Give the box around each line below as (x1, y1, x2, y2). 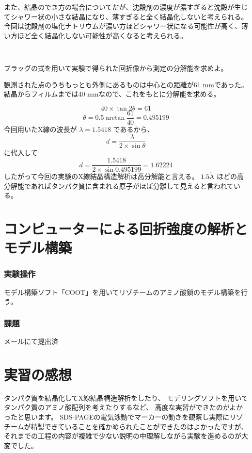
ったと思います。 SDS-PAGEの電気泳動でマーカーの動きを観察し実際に (4, 412, 230, 421)
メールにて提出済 (4, 336, 58, 346)
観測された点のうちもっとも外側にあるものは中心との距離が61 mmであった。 (4, 79, 248, 89)
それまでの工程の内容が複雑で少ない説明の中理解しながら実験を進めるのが (4, 431, 241, 441)
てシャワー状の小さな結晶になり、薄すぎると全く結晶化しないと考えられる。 (4, 11, 248, 21)
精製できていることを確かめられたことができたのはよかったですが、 (31, 421, 248, 431)
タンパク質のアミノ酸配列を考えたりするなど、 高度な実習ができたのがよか (4, 402, 243, 412)
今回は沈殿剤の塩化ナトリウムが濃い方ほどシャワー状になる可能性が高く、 (4, 21, 241, 31)
